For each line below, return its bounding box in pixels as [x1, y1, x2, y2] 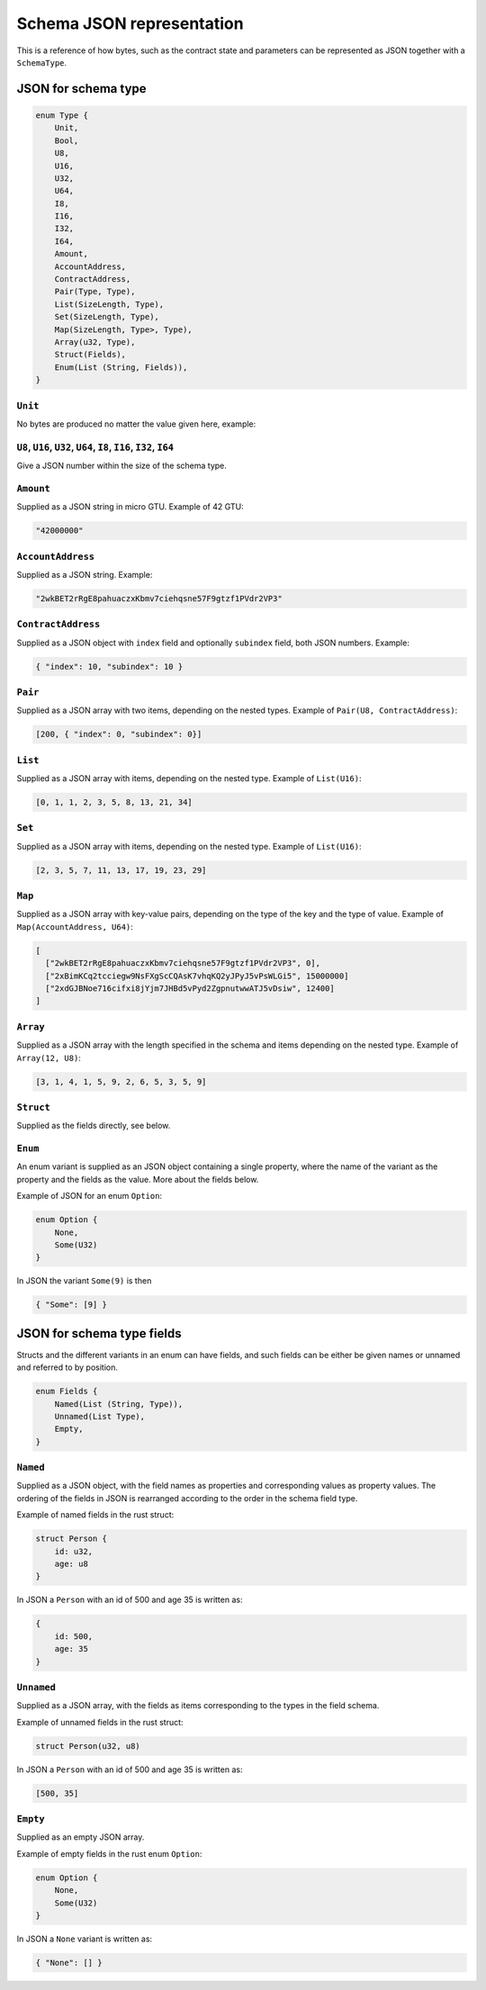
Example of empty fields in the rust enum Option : [16, 1848, 202, 1859]
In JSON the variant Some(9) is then [16, 1275, 152, 1286]
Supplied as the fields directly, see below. [16, 1121, 171, 1131]
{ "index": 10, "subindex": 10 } [35, 662, 184, 671]
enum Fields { [35, 1386, 98, 1397]
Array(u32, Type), [54, 337, 136, 347]
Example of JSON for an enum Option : [16, 1191, 162, 1202]
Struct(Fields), [54, 349, 126, 360]
